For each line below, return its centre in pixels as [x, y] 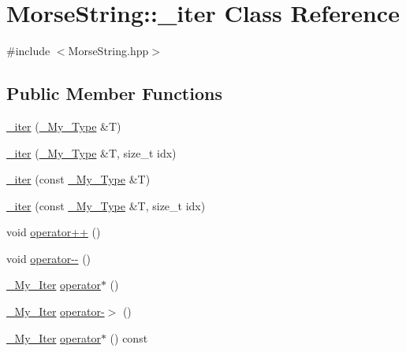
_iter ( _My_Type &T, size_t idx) [91, 152]
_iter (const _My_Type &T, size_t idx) [106, 205]
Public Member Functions [114, 93]
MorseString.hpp [108, 51]
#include [28, 51]
